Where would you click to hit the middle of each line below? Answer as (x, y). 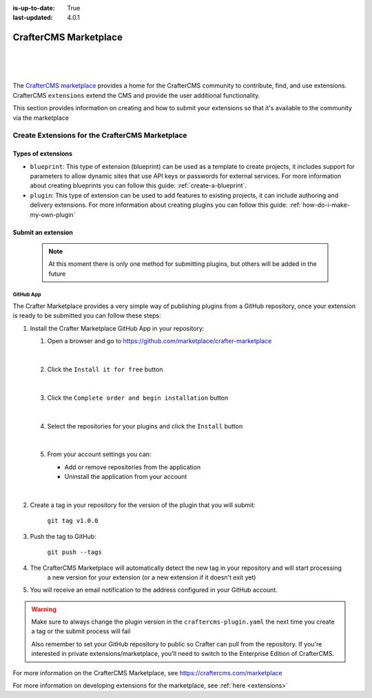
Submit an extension (43, 232)
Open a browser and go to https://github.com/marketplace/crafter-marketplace (159, 341)
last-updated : (33, 18)
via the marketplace (41, 118)
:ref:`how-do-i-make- (320, 205)
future (57, 274)
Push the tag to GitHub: (63, 536)
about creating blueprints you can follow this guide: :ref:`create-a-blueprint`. (138, 185)
